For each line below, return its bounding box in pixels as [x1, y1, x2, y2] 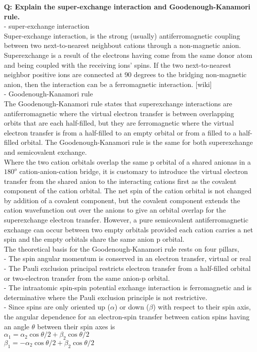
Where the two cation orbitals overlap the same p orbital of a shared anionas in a [4, 156, 251, 167]
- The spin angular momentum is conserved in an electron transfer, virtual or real [4, 253, 251, 264]
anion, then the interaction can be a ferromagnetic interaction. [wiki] [4, 79, 212, 89]
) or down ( [114, 302, 149, 312]
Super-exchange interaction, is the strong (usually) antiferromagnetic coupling [4, 30, 240, 41]
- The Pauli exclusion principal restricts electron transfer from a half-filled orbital [4, 263, 251, 273]
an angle [4, 321, 30, 331]
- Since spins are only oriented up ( [4, 302, 110, 312]
